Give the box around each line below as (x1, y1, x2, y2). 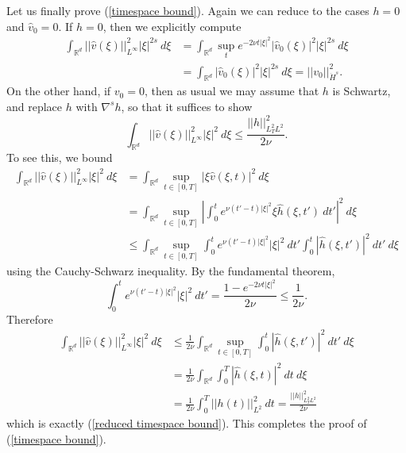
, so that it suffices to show (121, 98, 253, 114)
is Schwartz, (332, 83, 391, 99)
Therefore (6, 310, 53, 327)
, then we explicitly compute (102, 17, 242, 34)
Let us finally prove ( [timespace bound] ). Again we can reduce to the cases (6, 2, 369, 18)
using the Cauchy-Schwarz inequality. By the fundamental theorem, (6, 263, 335, 279)
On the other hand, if (6, 83, 111, 99)
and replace (6, 98, 63, 114)
